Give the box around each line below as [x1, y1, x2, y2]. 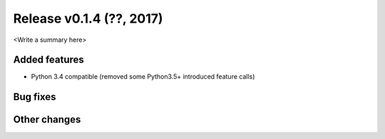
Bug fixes [13, 91, 56, 103]
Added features [13, 54, 85, 66]
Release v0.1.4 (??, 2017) [13, 11, 163, 26]
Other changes [13, 113, 81, 126]
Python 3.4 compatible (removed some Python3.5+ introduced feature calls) [31, 72, 255, 81]
